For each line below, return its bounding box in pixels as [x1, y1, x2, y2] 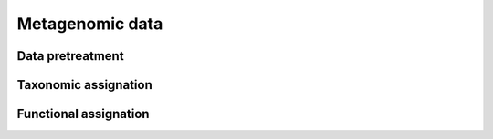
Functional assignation [16, 106, 150, 122]
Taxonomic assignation [16, 77, 152, 93]
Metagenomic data [16, 14, 163, 34]
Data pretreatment [16, 48, 124, 64]
